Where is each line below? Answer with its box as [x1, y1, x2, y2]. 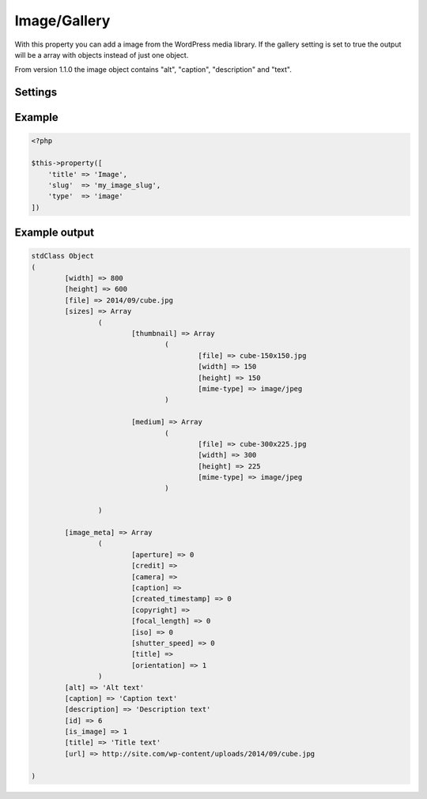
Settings [14, 85, 58, 99]
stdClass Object [31, 251, 95, 261]
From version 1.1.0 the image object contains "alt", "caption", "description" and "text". [14, 65, 292, 74]
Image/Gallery [14, 12, 111, 29]
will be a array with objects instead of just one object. [14, 50, 189, 59]
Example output [14, 226, 95, 239]
